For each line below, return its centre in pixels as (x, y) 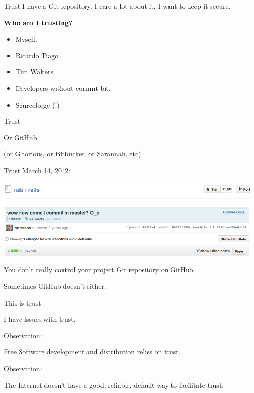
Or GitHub (21, 137)
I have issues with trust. (40, 319)
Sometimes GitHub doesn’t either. (55, 286)
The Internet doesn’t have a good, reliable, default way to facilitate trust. (114, 384)
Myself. (26, 39)
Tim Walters (34, 72)
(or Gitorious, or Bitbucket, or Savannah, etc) (73, 154)
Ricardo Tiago (37, 55)
